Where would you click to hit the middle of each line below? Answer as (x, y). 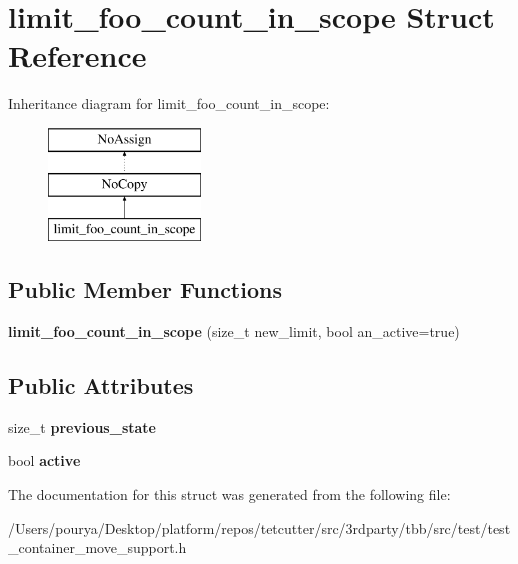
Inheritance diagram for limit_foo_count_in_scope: (169, 103)
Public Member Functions (145, 289)
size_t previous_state (82, 426)
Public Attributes (101, 385)
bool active (44, 460)
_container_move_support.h (97, 547)
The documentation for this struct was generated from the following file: (229, 494)
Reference (77, 55)
